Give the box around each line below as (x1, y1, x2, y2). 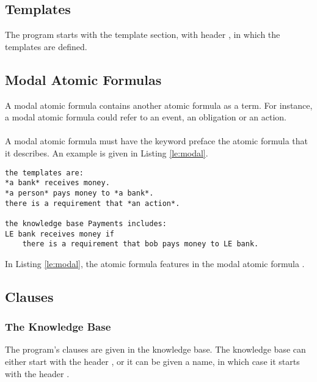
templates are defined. (5, 40, 87, 53)
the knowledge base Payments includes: (5, 219, 167, 228)
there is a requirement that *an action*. (5, 199, 180, 208)
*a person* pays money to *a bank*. (5, 188, 154, 197)
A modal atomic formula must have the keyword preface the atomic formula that (5, 134, 308, 147)
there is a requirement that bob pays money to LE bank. (22, 240, 259, 249)
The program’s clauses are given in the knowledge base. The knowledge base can (5, 343, 306, 356)
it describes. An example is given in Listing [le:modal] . (5, 146, 208, 159)
